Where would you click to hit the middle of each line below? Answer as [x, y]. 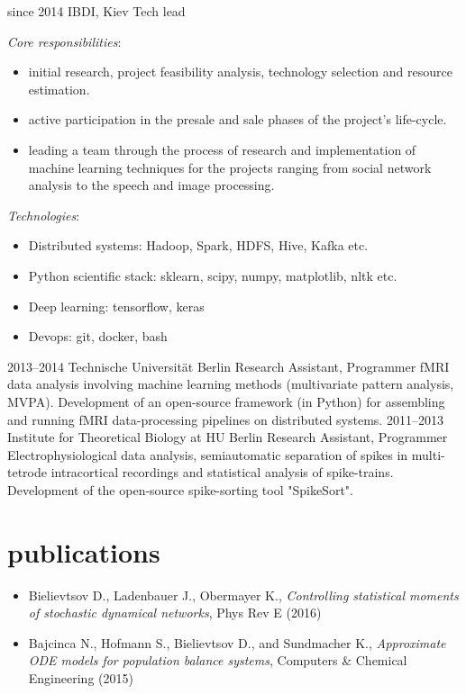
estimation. [59, 89]
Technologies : [44, 215]
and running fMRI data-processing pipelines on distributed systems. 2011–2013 [225, 419]
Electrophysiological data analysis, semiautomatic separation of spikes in [208, 454]
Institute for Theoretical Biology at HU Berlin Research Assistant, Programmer [228, 437]
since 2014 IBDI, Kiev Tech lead [96, 11]
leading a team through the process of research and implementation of [222, 149]
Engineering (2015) [81, 677]
